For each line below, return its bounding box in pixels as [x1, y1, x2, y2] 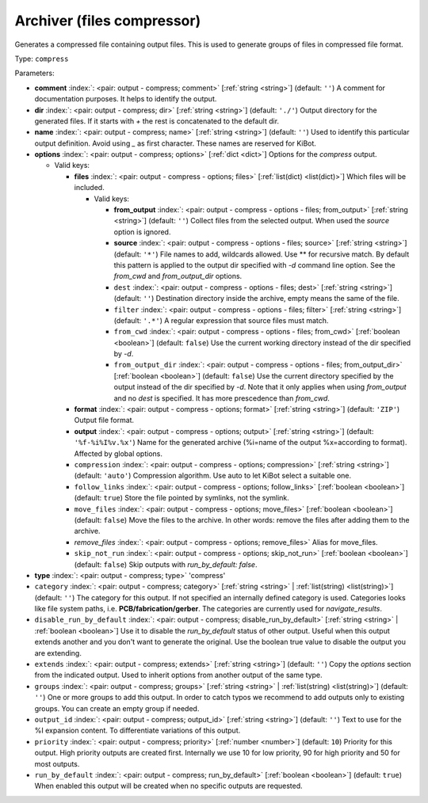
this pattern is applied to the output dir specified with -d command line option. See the [113, 260, 396, 269]
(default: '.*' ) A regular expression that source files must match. [113, 315, 329, 325]
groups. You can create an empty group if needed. [34, 703, 200, 713]
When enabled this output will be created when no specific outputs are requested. [34, 781, 303, 791]
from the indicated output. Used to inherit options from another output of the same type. [34, 670, 323, 680]
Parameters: [14, 68, 55, 78]
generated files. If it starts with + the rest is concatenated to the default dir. [34, 116, 280, 126]
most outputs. [34, 759, 80, 768]
